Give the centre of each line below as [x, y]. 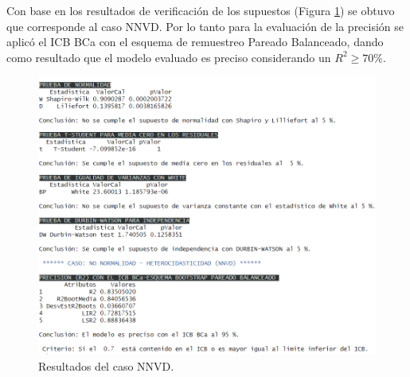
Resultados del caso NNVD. [106, 365]
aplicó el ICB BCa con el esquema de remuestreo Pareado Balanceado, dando [195, 42]
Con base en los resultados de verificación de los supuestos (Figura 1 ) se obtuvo [201, 10]
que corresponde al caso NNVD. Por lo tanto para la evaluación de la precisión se [205, 26]
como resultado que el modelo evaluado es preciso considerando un [169, 57]
